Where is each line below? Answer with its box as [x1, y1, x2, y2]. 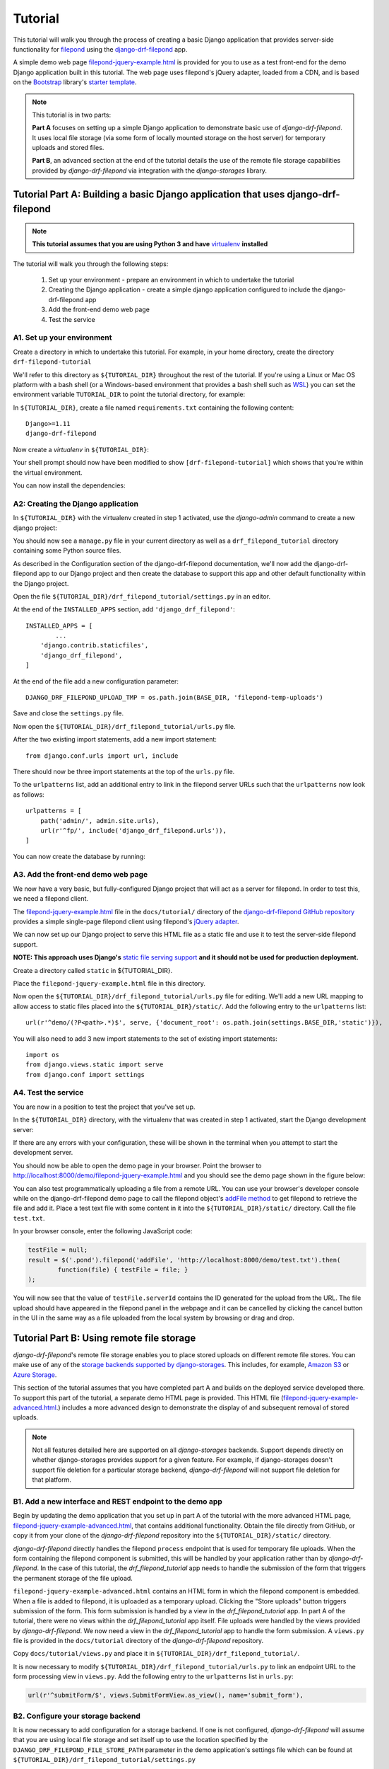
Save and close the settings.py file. [13, 709, 124, 718]
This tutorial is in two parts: [32, 110, 112, 119]
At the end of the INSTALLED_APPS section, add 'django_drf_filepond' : [13, 605, 236, 613]
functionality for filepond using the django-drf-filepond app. [13, 45, 188, 53]
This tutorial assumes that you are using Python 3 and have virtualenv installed [32, 240, 268, 248]
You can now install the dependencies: [13, 481, 126, 490]
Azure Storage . [13, 1370, 57, 1379]
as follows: [13, 790, 45, 799]
